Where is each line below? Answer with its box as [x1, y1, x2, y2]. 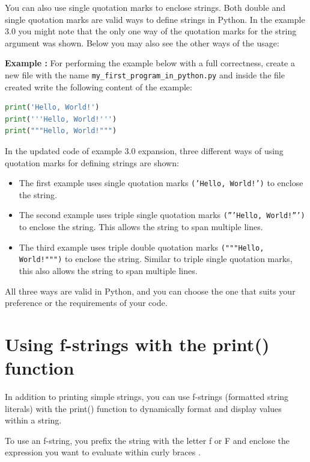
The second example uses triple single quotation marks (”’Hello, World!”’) [19, 208, 305, 221]
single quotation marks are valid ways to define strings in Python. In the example [5, 13, 305, 25]
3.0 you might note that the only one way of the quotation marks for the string [5, 25, 297, 37]
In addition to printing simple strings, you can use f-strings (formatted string [5, 390, 289, 403]
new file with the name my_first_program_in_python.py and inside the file [5, 68, 285, 81]
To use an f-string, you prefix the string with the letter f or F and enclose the [5, 434, 290, 446]
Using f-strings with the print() [5, 331, 270, 356]
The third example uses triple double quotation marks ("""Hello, [19, 240, 264, 253]
